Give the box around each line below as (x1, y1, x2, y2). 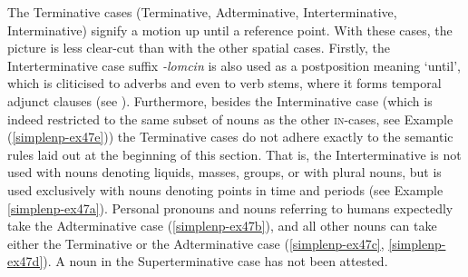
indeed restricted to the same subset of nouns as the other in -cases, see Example (7, 109, 453, 128)
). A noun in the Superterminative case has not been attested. (43, 252, 388, 271)
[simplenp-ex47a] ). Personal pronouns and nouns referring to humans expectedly (7, 198, 453, 217)
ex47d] (7, 252, 44, 271)
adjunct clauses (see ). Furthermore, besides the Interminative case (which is (7, 91, 433, 110)
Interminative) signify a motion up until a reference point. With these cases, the (7, 20, 453, 39)
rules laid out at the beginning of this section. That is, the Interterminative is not (7, 144, 462, 163)
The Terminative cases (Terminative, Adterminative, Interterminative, (7, 3, 397, 21)
